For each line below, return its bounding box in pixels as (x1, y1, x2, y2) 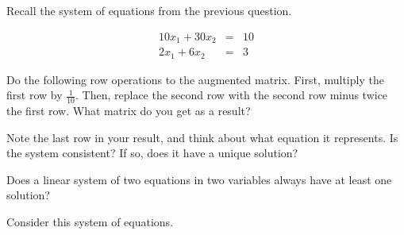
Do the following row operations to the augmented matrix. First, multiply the (6, 71, 384, 87)
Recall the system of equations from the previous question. (6, 2, 292, 18)
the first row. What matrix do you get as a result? (6, 102, 251, 118)
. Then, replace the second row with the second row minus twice (75, 87, 388, 103)
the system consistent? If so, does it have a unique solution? (6, 144, 298, 161)
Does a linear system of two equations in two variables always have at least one (6, 171, 392, 187)
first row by (6, 87, 63, 103)
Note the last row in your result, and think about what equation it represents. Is (6, 129, 398, 145)
